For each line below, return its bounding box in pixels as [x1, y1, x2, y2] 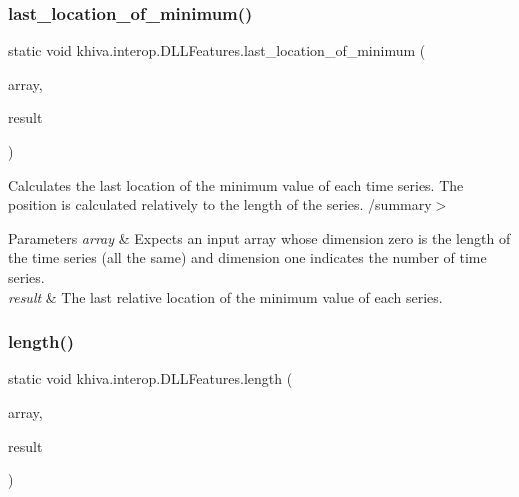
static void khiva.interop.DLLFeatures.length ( [8, 368, 293, 389]
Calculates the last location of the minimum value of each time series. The [8, 174, 464, 195]
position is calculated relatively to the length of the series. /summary [8, 194, 432, 215]
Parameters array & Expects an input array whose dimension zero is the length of [8, 227, 511, 248]
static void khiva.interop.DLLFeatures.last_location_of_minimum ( [8, 40, 426, 61]
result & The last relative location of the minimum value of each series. [8, 286, 443, 307]
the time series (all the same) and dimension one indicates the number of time [8, 247, 487, 268]
